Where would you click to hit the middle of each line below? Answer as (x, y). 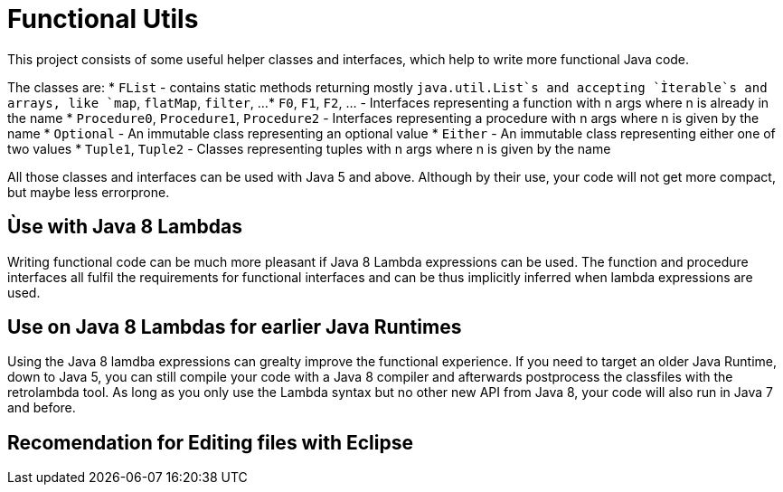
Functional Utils (103, 19)
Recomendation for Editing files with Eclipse (210, 442)
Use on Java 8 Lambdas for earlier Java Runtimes (235, 327)
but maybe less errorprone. (89, 192)
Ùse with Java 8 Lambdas (125, 227)
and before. (42, 408)
